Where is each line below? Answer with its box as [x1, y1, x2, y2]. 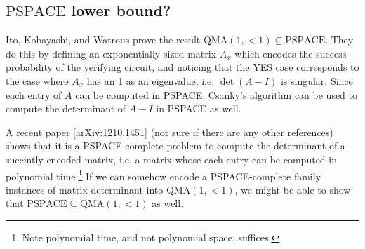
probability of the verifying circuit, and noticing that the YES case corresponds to [6, 60, 359, 74]
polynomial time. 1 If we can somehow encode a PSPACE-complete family [6, 166, 321, 183]
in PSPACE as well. [156, 101, 241, 116]
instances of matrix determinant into [6, 182, 164, 196]
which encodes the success [234, 46, 347, 60]
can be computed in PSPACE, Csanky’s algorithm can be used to [75, 87, 358, 102]
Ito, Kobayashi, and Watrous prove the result [6, 32, 201, 47]
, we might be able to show [234, 182, 351, 196]
